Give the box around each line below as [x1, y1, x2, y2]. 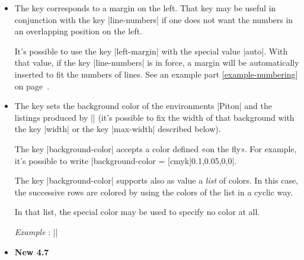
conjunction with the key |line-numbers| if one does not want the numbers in [14, 13, 293, 25]
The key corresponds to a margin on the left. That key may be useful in [14, 2, 276, 14]
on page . [14, 79, 50, 92]
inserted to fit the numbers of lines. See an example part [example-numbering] [14, 68, 298, 80]
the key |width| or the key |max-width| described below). [14, 123, 221, 135]
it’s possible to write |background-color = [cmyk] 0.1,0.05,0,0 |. [14, 154, 237, 166]
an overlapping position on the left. [14, 25, 143, 37]
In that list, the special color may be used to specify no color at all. [14, 206, 260, 218]
